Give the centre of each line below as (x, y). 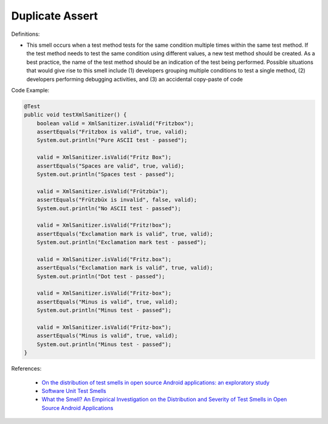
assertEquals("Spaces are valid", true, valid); (111, 166)
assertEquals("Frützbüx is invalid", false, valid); (117, 200)
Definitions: (26, 34)
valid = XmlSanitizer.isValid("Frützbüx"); (102, 191)
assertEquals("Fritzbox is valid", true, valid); (112, 132)
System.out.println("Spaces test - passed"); (106, 174)
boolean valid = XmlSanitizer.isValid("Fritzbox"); (115, 123)
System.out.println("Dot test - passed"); (101, 276)
